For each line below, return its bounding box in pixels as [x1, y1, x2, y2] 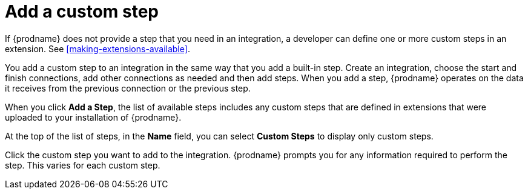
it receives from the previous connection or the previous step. [5, 82, 251, 93]
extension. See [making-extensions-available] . [5, 43, 190, 54]
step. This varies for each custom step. [5, 159, 160, 170]
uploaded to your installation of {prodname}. [5, 112, 182, 122]
